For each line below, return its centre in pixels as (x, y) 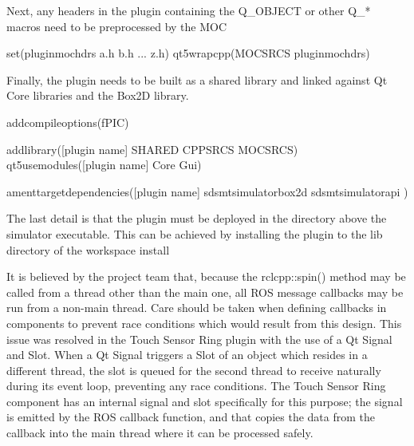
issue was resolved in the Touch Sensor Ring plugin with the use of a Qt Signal (199, 339)
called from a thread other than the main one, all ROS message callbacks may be (205, 292)
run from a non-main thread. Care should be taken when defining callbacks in (197, 308)
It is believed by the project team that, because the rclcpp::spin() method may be (206, 276)
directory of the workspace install (88, 249)
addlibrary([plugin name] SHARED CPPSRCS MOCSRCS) (152, 149)
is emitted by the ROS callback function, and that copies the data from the (191, 417)
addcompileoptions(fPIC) (68, 122)
